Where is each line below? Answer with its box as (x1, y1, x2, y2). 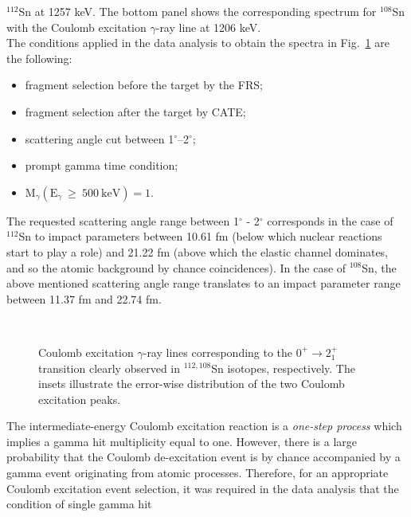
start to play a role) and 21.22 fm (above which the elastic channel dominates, (6, 243, 389, 260)
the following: (6, 49, 72, 66)
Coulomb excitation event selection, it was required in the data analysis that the (6, 480, 399, 496)
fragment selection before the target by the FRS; (25, 76, 263, 93)
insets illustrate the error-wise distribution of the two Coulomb (38, 375, 345, 392)
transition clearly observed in (38, 359, 181, 376)
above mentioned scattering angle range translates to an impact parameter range (6, 275, 401, 292)
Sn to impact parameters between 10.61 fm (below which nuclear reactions (18, 228, 382, 245)
